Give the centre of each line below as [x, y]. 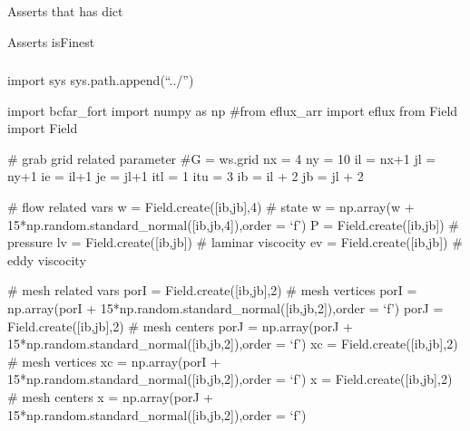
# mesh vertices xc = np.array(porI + [114, 361]
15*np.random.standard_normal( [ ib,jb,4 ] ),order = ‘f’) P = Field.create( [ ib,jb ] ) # [233, 224]
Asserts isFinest [51, 41]
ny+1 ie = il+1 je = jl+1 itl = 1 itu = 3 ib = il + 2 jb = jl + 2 [186, 176]
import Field [43, 128]
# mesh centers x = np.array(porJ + [111, 397]
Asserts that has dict [65, 11]
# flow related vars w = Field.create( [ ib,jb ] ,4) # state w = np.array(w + [211, 207]
